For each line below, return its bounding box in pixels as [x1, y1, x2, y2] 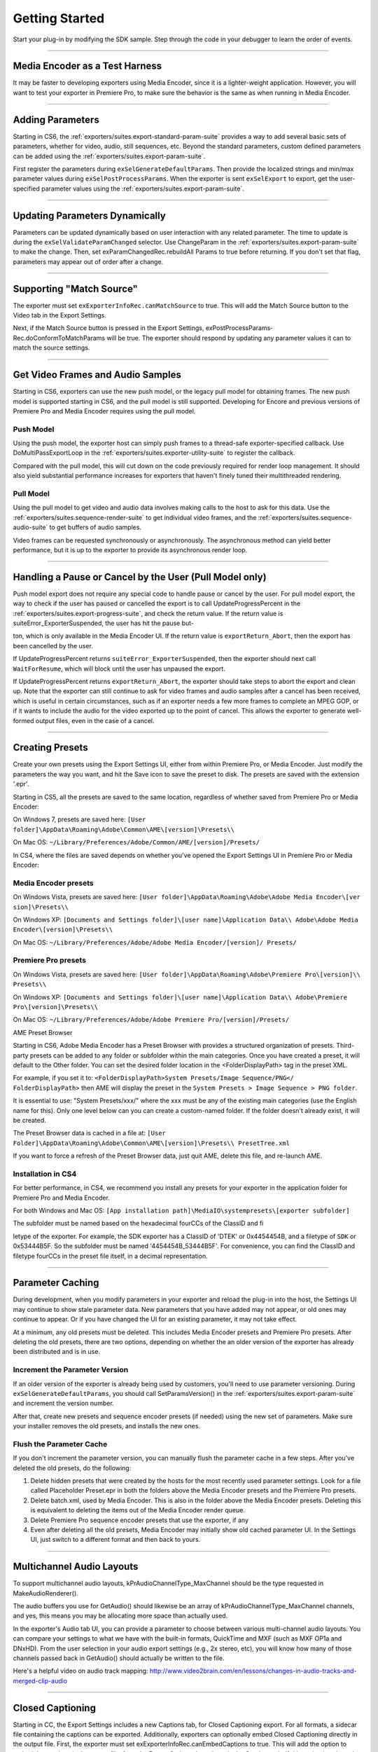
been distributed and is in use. [13, 1348, 101, 1356]
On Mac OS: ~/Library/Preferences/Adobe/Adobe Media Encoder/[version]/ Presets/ [13, 938, 297, 946]
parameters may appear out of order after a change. [13, 257, 164, 266]
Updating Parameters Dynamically [13, 210, 166, 221]
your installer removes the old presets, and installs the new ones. [13, 1422, 201, 1430]
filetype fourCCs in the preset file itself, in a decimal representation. [13, 1252, 208, 1260]
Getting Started [13, 11, 105, 26]
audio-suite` [13, 523, 48, 532]
